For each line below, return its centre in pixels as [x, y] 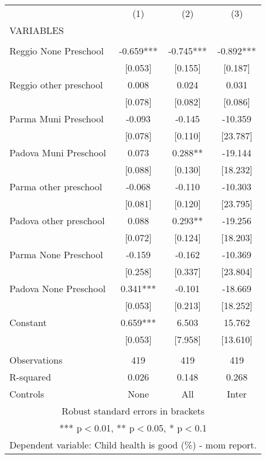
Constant [28, 322]
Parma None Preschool [56, 254]
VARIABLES [37, 30]
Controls [27, 394]
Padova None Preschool [58, 288]
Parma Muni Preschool [57, 119]
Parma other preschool [56, 186]
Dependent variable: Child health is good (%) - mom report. [133, 445]
